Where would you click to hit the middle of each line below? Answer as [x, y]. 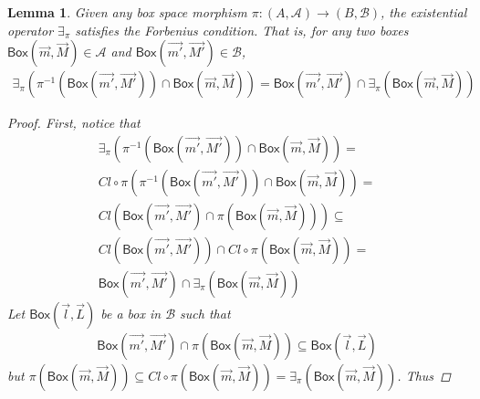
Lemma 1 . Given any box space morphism [127, 12]
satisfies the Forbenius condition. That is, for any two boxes [242, 30]
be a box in [131, 313]
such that [205, 313]
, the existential [424, 12]
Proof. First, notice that [74, 123]
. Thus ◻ [424, 375]
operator [31, 30]
